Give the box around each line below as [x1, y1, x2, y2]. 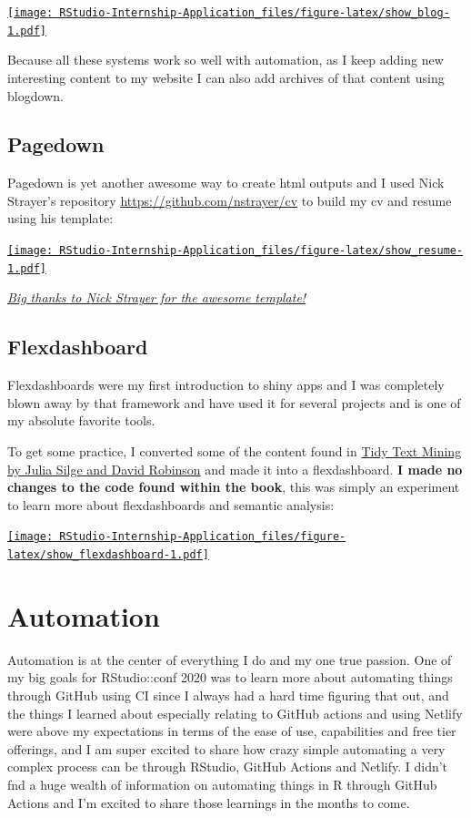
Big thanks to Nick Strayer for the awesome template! [7, 288, 306, 307]
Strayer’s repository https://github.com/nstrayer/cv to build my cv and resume [7, 190, 452, 210]
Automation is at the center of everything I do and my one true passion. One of [7, 649, 452, 669]
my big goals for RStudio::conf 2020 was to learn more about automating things [7, 668, 453, 687]
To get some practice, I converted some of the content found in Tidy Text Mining [7, 441, 462, 460]
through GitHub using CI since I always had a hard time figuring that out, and [7, 685, 449, 704]
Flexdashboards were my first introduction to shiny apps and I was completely [7, 375, 445, 394]
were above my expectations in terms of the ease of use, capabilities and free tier [7, 721, 456, 741]
